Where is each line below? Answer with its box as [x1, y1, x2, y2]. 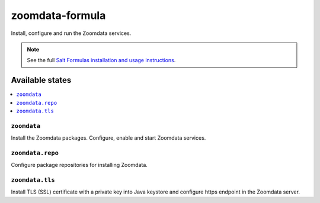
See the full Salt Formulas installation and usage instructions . [27, 57, 176, 64]
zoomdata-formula [11, 9, 106, 22]
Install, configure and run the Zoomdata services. [11, 30, 132, 37]
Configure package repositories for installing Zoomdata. [11, 162, 148, 169]
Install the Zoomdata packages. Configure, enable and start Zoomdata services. [11, 134, 206, 141]
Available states [11, 75, 72, 85]
